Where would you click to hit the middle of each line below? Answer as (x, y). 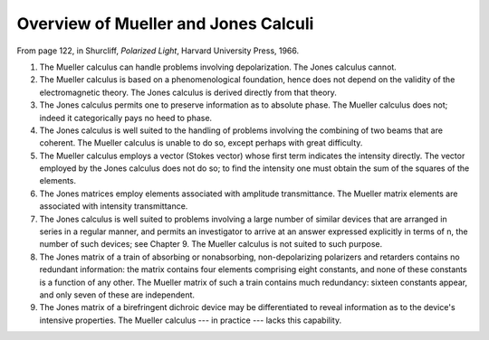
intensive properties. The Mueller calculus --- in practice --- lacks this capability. (191, 320)
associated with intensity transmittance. (114, 206)
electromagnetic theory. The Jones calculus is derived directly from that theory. (188, 92)
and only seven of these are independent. (117, 295)
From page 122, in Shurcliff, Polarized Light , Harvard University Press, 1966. (158, 51)
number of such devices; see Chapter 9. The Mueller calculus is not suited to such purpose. (211, 244)
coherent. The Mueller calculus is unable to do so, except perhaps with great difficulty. (201, 143)
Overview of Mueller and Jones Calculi (165, 24)
